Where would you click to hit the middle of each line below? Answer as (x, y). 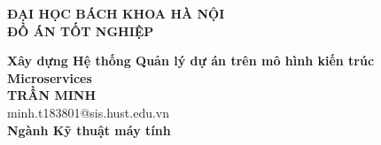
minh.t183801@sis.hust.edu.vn (89, 112)
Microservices (50, 77)
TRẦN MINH (52, 95)
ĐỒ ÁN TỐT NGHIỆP (81, 31)
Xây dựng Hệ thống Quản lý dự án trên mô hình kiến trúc (191, 61)
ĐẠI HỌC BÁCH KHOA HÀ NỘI (116, 13)
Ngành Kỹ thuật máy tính (89, 130)
